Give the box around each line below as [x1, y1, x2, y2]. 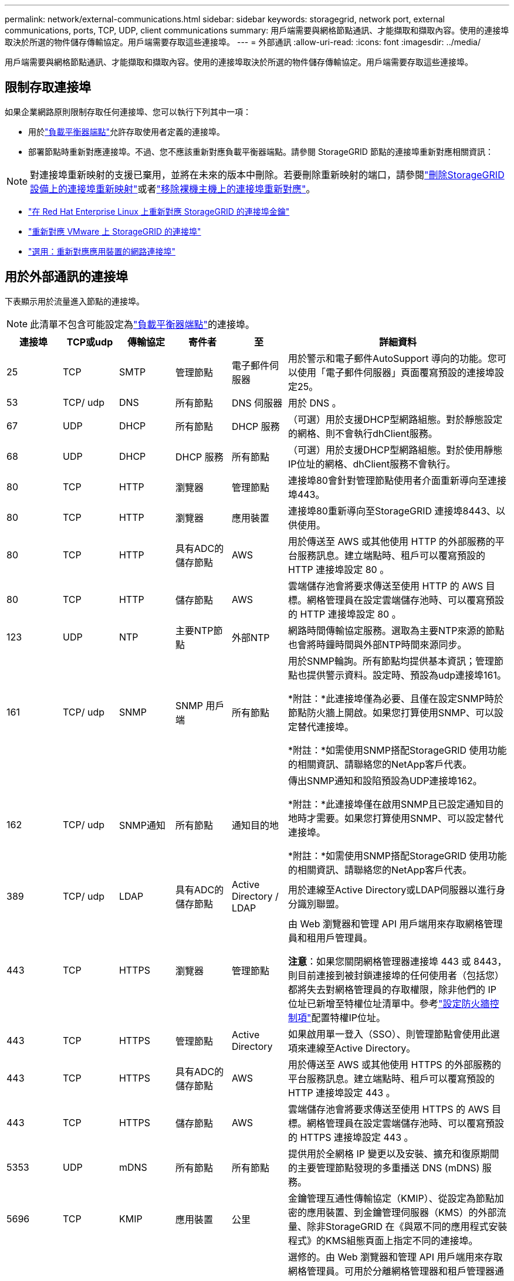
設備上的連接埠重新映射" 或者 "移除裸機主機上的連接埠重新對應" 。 [30, 182, 316, 195]
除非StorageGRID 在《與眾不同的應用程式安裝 [306, 1220, 508, 1232]
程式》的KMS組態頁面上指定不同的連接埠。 [288, 1234, 478, 1246]
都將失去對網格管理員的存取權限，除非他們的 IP [288, 983, 496, 995]
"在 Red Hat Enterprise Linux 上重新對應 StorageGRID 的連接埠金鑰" [28, 206, 290, 216]
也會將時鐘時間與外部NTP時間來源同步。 [288, 638, 467, 650]
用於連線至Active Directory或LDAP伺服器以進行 [288, 883, 496, 896]
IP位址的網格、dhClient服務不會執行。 [288, 457, 456, 470]
